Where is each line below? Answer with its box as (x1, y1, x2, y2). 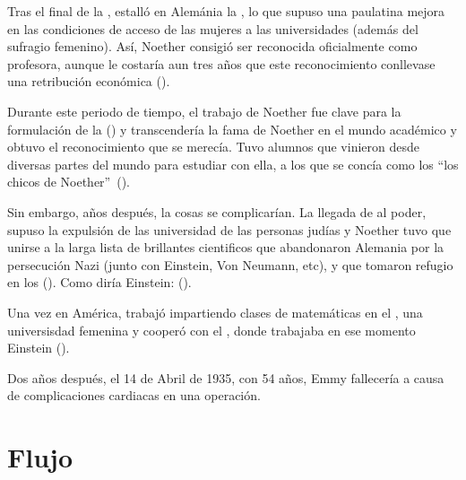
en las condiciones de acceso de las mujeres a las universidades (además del (7, 19, 419, 38)
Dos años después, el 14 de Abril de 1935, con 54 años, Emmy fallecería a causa (7, 368, 444, 387)
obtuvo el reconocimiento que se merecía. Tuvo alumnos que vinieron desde (7, 137, 419, 156)
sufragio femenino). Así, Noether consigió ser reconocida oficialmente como (7, 37, 418, 56)
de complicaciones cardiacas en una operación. (7, 386, 261, 405)
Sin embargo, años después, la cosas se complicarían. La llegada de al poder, (7, 202, 427, 221)
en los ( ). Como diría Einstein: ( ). (7, 273, 192, 292)
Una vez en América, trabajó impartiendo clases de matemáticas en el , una (7, 302, 423, 321)
